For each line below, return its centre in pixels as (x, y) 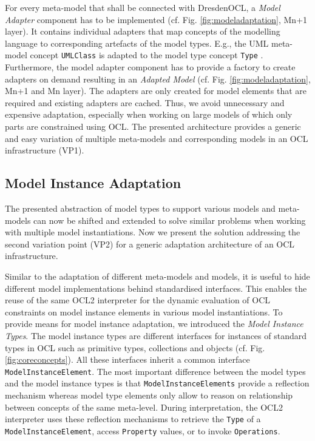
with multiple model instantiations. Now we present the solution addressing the (153, 232)
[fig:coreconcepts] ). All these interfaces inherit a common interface (127, 359)
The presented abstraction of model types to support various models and (140, 208)
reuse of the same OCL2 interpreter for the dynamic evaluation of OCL (138, 300)
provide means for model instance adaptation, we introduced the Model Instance (154, 324)
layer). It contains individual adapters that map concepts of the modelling (143, 31)
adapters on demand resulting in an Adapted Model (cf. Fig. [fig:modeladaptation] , (158, 79)
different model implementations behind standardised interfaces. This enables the (156, 288)
